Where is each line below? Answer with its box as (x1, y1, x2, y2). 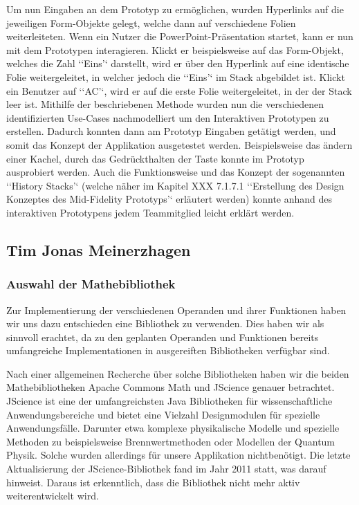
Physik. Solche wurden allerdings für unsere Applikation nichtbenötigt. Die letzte (6, 448, 351, 462)
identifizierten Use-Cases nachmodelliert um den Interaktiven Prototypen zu (6, 110, 329, 125)
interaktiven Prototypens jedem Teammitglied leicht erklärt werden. (6, 205, 295, 219)
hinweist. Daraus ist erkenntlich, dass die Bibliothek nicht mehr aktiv (6, 475, 300, 489)
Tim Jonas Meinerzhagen (6, 239, 191, 260)
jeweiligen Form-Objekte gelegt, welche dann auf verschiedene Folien (6, 15, 296, 30)
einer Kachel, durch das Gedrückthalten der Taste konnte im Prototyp (6, 151, 304, 165)
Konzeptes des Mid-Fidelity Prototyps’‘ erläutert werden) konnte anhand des (6, 192, 333, 206)
